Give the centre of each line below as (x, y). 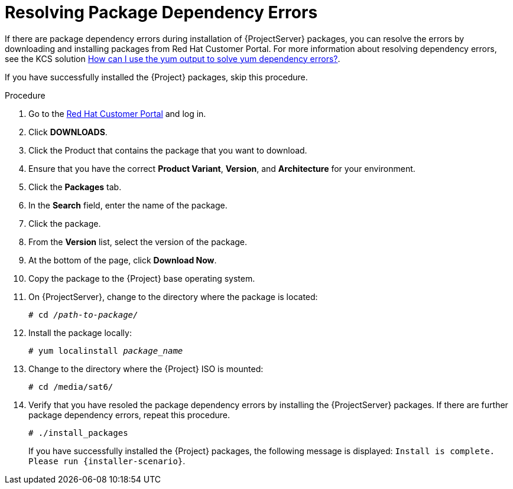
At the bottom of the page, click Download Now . (123, 260)
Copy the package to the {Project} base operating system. (142, 278)
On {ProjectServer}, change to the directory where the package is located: (173, 296)
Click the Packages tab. (75, 187)
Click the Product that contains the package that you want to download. (168, 150)
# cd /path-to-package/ (83, 314)
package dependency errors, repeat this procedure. (129, 415)
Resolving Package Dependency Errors (161, 12)
